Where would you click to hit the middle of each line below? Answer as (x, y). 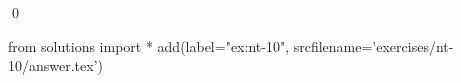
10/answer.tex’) (56, 65)
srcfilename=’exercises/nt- (373, 45)
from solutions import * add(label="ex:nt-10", (149, 45)
